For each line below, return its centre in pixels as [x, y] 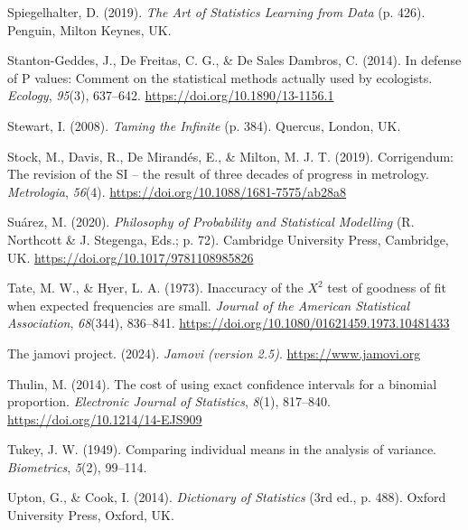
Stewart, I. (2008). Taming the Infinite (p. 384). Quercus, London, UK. [204, 125]
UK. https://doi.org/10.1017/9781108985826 [131, 257]
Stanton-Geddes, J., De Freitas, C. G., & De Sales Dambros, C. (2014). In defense [234, 60]
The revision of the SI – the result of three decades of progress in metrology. [218, 174]
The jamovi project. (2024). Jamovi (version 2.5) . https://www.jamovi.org [214, 353]
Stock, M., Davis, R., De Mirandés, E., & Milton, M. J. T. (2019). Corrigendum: [231, 156]
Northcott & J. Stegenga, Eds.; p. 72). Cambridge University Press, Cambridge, [228, 239]
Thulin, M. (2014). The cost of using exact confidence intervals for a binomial [222, 383]
